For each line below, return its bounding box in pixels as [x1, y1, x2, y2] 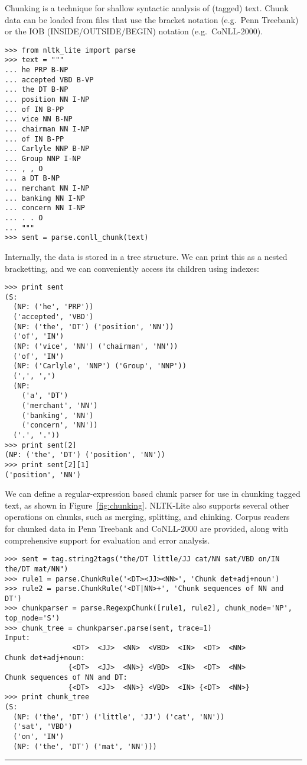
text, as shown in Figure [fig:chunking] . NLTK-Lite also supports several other [5, 499, 289, 511]
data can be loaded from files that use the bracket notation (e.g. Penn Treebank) [5, 13, 299, 25]
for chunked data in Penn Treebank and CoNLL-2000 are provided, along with [5, 522, 289, 534]
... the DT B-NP [5, 85, 68, 94]
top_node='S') [5, 614, 60, 623]
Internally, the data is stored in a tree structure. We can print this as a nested [5, 250, 288, 262]
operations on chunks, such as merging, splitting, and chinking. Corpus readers [5, 510, 290, 523]
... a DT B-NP [5, 174, 60, 183]
